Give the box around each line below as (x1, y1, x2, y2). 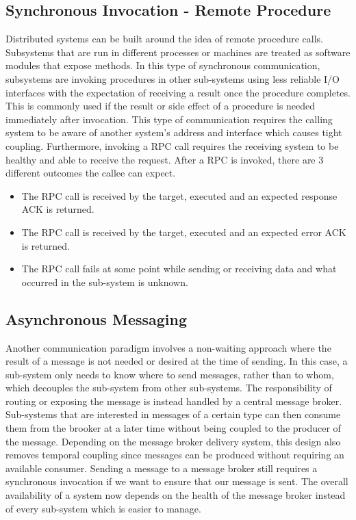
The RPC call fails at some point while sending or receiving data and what (21, 261, 337, 276)
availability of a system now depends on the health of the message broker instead (5, 488, 346, 502)
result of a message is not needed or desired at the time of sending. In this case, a (5, 354, 348, 368)
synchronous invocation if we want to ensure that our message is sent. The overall (5, 474, 348, 489)
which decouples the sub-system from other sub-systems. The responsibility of (5, 380, 332, 395)
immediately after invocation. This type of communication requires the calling (5, 112, 333, 126)
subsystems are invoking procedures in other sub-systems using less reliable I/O (5, 71, 340, 86)
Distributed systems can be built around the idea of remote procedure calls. (5, 31, 323, 46)
